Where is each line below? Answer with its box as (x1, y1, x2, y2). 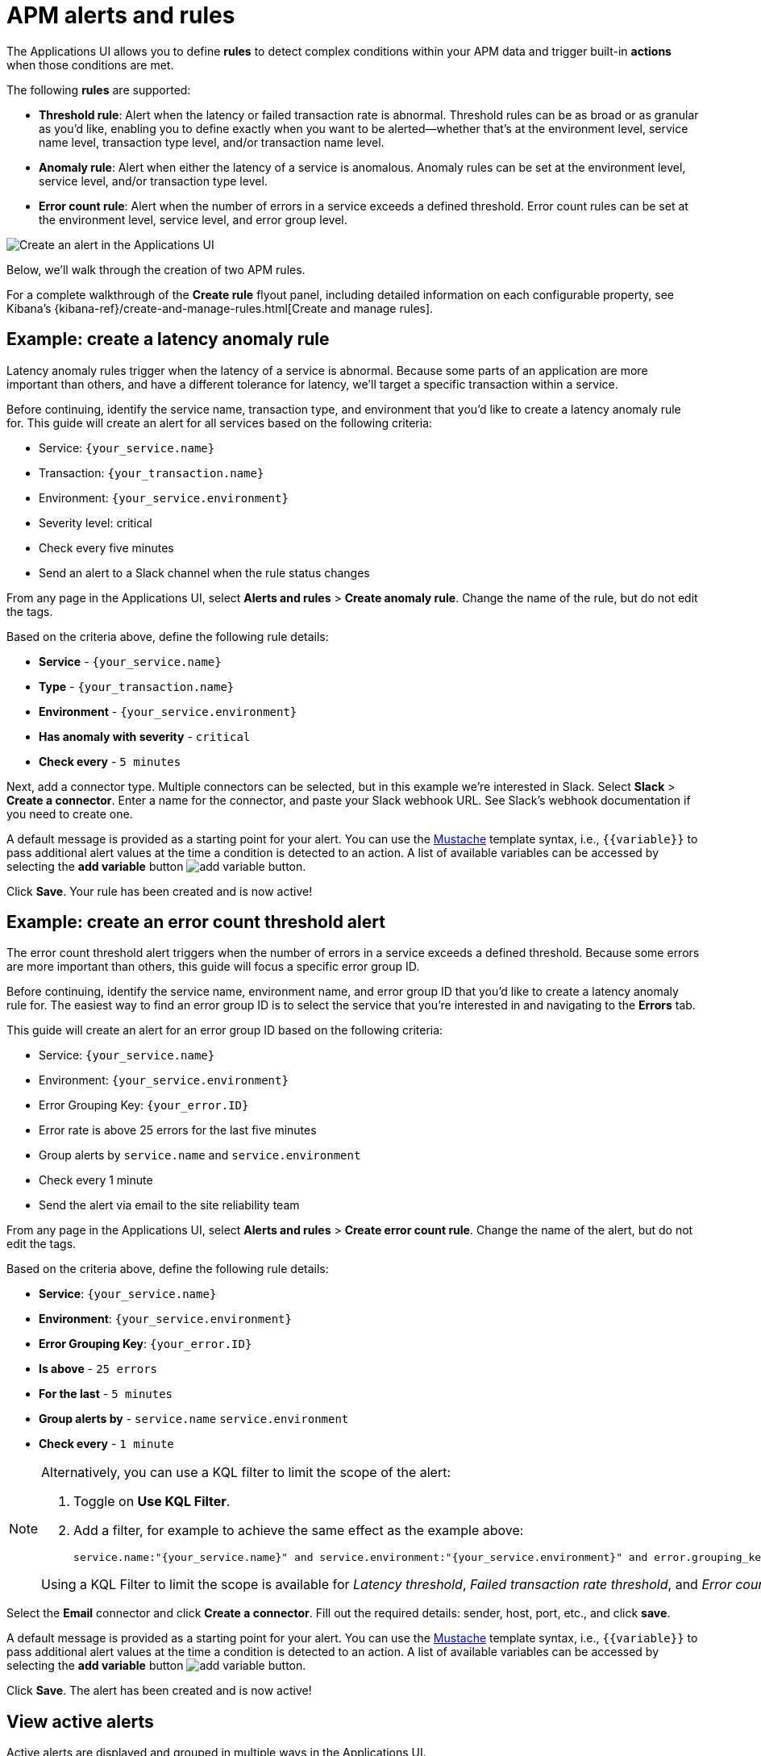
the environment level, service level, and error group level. (39, 212, 347, 227)
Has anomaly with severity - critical (39, 729, 251, 743)
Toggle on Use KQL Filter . (73, 1493, 231, 1510)
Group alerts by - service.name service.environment (39, 1412, 349, 1426)
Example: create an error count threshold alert (6, 912, 385, 933)
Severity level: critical (39, 515, 152, 530)
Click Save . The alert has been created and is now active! (6, 1683, 312, 1698)
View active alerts (6, 1711, 154, 1732)
